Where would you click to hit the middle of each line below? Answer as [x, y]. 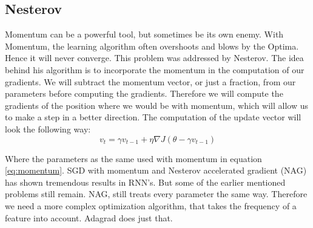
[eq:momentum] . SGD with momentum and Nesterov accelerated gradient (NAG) [156, 170]
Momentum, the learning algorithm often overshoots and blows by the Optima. [152, 46]
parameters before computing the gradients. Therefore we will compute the [144, 93]
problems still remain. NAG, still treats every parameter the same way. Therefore [156, 194]
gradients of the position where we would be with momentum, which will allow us [157, 105]
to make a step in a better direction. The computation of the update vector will [153, 117]
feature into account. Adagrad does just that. [89, 217]
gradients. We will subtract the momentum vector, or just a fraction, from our [150, 81]
